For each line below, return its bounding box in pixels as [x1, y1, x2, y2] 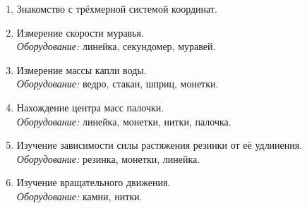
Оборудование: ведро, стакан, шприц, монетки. [16, 76, 219, 91]
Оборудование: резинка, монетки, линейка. [16, 151, 200, 166]
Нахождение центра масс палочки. [16, 99, 164, 114]
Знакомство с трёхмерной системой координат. [16, 1, 217, 16]
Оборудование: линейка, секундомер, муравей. [16, 39, 216, 54]
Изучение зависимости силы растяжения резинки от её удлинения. [16, 137, 303, 152]
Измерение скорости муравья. [16, 25, 144, 39]
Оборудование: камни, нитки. [16, 188, 143, 203]
